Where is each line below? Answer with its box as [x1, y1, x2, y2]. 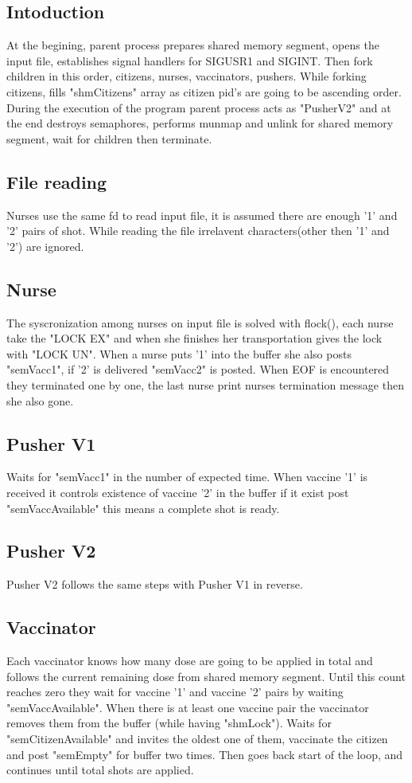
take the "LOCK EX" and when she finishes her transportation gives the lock [6, 330, 383, 346]
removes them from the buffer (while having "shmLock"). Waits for [6, 714, 332, 731]
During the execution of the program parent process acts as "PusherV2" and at [6, 99, 391, 115]
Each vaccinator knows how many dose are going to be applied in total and [6, 652, 373, 669]
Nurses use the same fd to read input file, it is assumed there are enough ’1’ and [6, 206, 398, 223]
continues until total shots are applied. [6, 761, 194, 778]
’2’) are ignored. [6, 237, 84, 254]
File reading [6, 169, 107, 194]
